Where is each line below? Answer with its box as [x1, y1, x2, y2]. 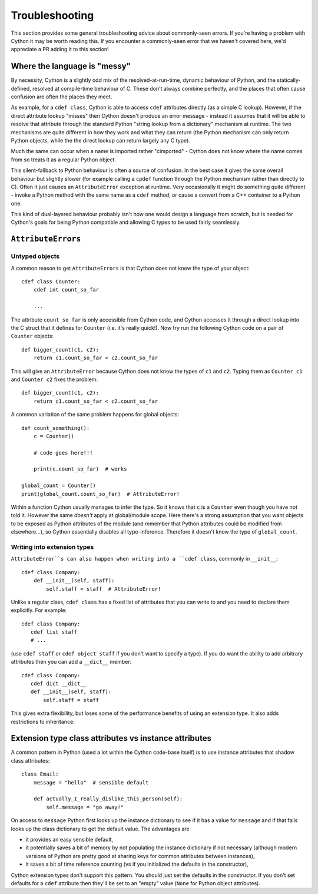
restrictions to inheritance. [11, 718, 75, 725]
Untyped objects [11, 252, 60, 260]
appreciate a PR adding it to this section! [11, 46, 109, 53]
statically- [277, 77, 301, 84]
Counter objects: [11, 333, 54, 340]
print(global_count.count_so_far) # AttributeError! [21, 491, 180, 497]
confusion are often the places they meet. [11, 93, 112, 100]
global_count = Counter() [21, 482, 97, 489]
